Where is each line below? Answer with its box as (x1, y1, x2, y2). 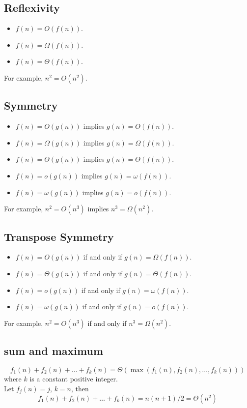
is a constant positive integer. (29, 373, 118, 383)
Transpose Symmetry (4, 229, 114, 244)
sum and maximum (4, 343, 104, 358)
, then (71, 383, 89, 393)
